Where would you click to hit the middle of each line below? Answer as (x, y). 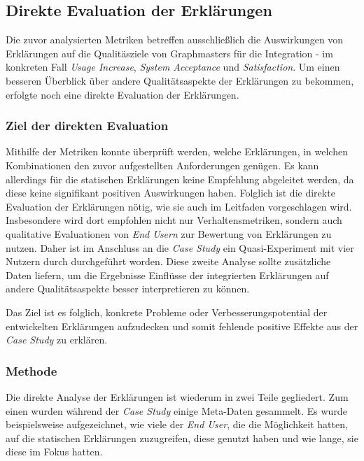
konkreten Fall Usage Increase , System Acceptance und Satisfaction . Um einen (173, 67)
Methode (31, 370)
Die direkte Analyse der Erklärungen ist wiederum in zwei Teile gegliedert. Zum (177, 396)
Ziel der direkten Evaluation (87, 126)
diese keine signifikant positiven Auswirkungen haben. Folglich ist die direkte (170, 193)
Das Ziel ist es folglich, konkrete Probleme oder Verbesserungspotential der (167, 312)
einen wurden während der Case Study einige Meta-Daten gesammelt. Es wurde (176, 410)
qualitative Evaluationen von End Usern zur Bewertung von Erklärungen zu (169, 233)
